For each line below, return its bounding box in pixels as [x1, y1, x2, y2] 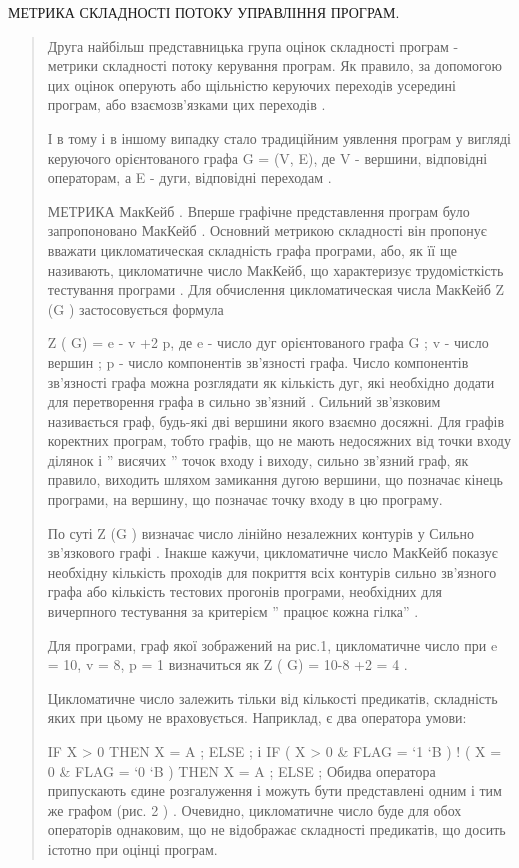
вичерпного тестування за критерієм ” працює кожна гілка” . [47, 601, 419, 622]
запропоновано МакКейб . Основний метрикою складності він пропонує [47, 220, 487, 241]
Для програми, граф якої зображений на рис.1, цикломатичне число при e [47, 634, 498, 655]
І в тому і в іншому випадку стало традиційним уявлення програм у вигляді [47, 127, 512, 148]
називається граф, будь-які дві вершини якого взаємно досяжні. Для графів [47, 410, 505, 431]
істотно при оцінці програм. [47, 838, 218, 859]
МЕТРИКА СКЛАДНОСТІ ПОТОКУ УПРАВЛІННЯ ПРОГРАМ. [8, 2, 400, 22]
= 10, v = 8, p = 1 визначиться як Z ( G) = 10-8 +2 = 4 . [47, 654, 408, 675]
